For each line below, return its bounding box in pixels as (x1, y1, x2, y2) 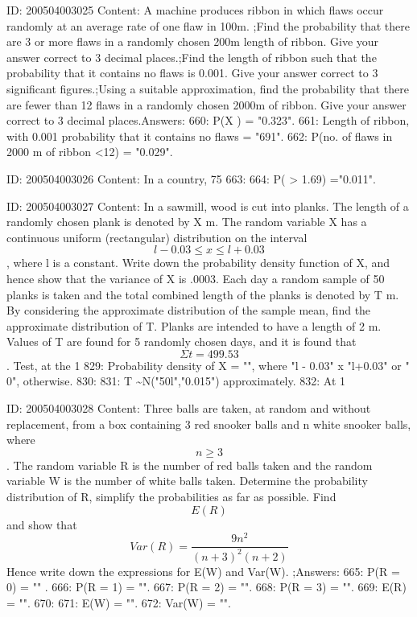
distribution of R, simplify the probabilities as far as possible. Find (6, 488, 336, 505)
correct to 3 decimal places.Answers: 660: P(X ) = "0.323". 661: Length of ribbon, (6, 112, 410, 129)
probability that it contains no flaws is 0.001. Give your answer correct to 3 (6, 64, 378, 81)
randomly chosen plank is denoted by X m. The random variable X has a (6, 213, 367, 230)
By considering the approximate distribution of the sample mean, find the (6, 302, 371, 319)
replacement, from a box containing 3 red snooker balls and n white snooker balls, (6, 415, 411, 432)
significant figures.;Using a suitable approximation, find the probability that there (6, 80, 409, 97)
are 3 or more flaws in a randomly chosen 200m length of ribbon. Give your (6, 33, 379, 50)
